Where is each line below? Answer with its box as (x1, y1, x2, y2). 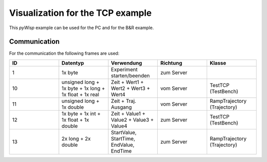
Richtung (160, 59, 182, 66)
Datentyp (61, 59, 84, 66)
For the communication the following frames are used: (9, 50, 120, 56)
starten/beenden (111, 72, 150, 79)
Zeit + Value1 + (111, 110, 146, 117)
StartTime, (111, 135, 135, 142)
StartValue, (111, 129, 137, 136)
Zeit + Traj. (111, 97, 136, 104)
